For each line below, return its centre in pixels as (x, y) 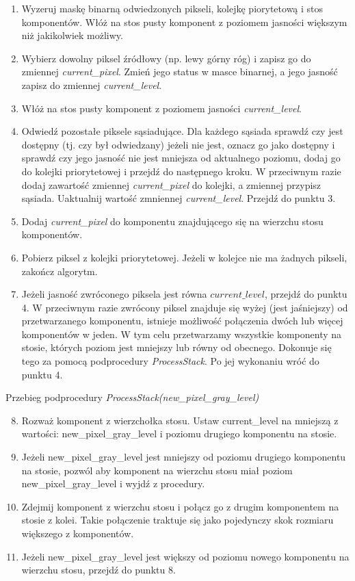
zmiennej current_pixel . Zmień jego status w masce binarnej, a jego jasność (180, 72)
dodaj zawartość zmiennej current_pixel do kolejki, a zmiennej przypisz (171, 184)
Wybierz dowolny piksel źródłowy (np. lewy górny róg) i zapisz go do (166, 58)
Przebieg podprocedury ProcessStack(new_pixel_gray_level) (132, 397)
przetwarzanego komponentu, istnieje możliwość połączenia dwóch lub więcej (182, 321)
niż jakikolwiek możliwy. (72, 35)
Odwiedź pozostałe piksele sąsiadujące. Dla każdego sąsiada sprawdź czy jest (182, 131)
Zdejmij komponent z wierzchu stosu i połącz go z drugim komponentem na (180, 506)
